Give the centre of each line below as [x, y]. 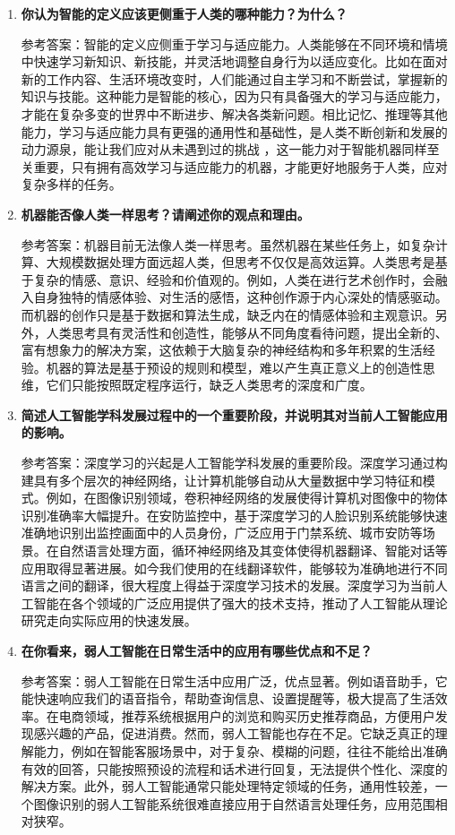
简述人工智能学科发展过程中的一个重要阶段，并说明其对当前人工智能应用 [234, 414]
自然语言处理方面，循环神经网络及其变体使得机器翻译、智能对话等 [253, 551]
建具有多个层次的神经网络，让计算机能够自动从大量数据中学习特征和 [222, 480]
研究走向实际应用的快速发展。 [109, 620]
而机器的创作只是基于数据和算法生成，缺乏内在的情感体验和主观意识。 [228, 314]
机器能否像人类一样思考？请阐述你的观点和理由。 [165, 214]
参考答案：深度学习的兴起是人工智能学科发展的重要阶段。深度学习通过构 [234, 463]
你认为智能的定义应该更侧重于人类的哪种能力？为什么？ [184, 13]
